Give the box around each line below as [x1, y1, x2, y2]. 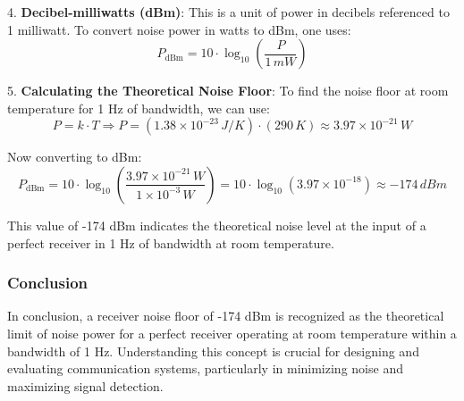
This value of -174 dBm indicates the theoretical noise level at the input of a [7, 215, 426, 234]
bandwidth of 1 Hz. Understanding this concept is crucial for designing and [7, 341, 419, 360]
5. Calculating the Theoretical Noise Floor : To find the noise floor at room [7, 81, 449, 100]
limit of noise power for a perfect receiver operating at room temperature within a [7, 323, 457, 342]
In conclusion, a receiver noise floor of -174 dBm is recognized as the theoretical [7, 306, 444, 325]
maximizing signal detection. [7, 376, 164, 395]
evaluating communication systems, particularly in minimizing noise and [7, 359, 403, 378]
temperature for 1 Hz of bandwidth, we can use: [7, 98, 270, 117]
